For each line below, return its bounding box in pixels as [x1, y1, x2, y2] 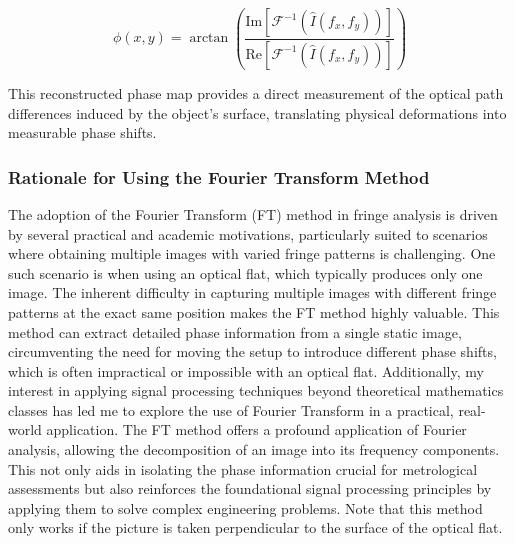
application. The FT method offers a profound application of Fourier [46, 419, 467, 440]
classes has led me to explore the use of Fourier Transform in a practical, [8, 399, 454, 420]
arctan [189, 31, 229, 46]
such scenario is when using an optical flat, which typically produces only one [8, 262, 483, 283]
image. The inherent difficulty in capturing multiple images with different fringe [8, 282, 497, 303]
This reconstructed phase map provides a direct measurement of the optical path [8, 82, 504, 103]
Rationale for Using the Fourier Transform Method [8, 164, 430, 189]
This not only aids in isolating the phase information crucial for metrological [8, 458, 478, 479]
